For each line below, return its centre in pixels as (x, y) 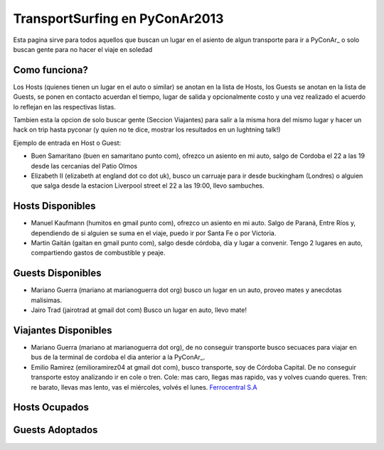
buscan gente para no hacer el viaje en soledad (83, 49)
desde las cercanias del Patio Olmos (84, 166)
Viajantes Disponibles (63, 330)
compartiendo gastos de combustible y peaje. (98, 253)
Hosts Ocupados (51, 408)
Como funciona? (50, 70)
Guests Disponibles (58, 273)
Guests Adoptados (55, 430)
